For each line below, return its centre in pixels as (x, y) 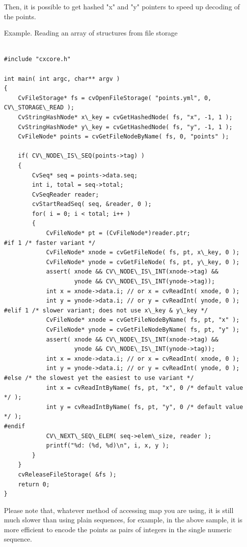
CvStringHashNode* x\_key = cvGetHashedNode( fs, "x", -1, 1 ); (125, 117)
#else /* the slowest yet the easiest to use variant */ (99, 378)
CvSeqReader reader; (66, 194)
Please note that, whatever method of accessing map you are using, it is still (119, 510)
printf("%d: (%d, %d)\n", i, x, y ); (108, 446)
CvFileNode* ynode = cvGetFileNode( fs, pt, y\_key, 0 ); (143, 262)
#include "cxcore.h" (38, 59)
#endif (14, 426)
